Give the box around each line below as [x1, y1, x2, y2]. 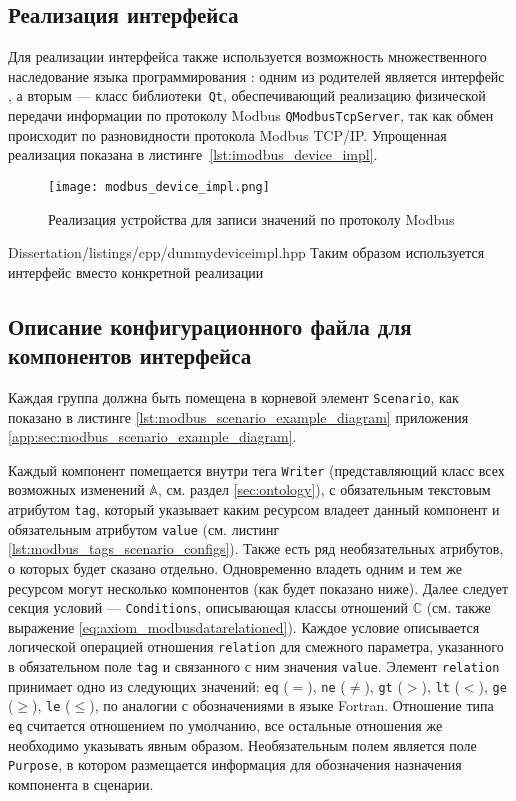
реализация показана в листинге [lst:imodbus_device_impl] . [8, 144, 378, 165]
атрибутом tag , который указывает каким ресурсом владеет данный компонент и [8, 499, 500, 520]
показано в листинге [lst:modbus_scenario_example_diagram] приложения [8, 406, 469, 427]
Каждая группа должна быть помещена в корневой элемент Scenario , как [8, 386, 459, 407]
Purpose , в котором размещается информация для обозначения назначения [8, 754, 462, 775]
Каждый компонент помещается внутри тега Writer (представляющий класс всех [8, 459, 505, 480]
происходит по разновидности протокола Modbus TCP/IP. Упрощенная [8, 124, 447, 145]
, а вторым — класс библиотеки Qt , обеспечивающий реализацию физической [8, 85, 486, 106]
